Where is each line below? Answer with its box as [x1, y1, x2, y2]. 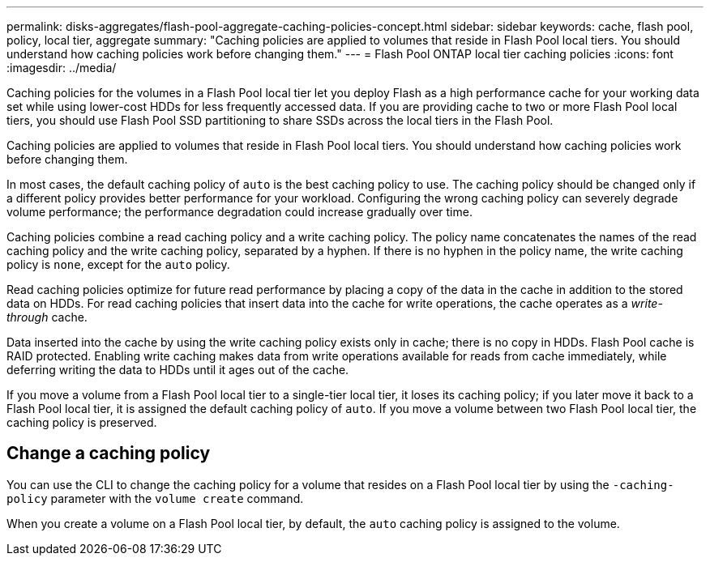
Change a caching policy [6, 443, 211, 464]
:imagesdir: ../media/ [6, 61, 117, 75]
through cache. [6, 310, 88, 324]
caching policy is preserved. [6, 415, 157, 429]
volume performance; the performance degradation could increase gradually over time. [6, 205, 473, 219]
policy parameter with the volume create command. [6, 491, 304, 505]
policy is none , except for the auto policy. [6, 258, 230, 271]
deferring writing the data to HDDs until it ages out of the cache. [6, 363, 349, 377]
